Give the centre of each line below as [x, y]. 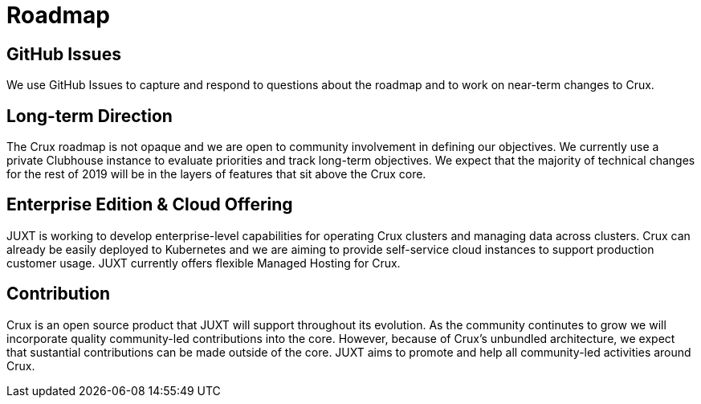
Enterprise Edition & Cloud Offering [150, 205]
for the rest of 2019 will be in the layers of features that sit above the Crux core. [216, 174]
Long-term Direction [90, 116]
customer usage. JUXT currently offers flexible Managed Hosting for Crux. [204, 263]
